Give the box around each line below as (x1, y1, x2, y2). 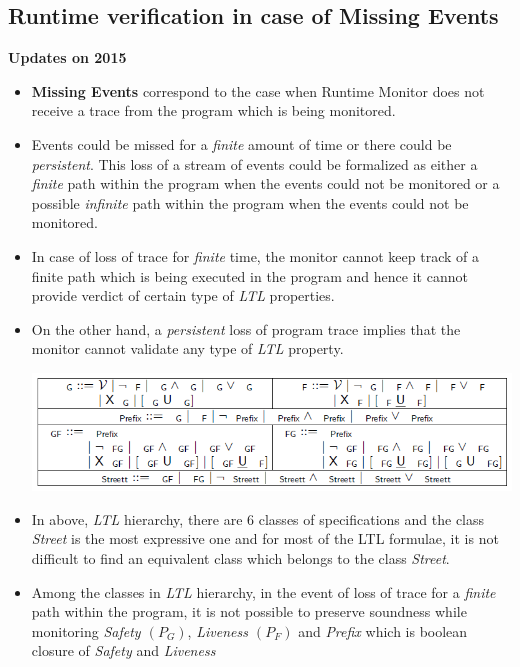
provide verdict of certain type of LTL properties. (31, 285, 335, 306)
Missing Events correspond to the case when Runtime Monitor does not (31, 80, 485, 101)
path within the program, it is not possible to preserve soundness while (31, 601, 467, 622)
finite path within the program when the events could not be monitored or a (31, 173, 500, 194)
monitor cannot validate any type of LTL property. (31, 338, 344, 359)
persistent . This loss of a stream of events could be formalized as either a (31, 153, 478, 174)
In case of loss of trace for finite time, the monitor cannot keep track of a (31, 245, 479, 266)
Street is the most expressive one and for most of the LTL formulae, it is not (31, 528, 499, 549)
